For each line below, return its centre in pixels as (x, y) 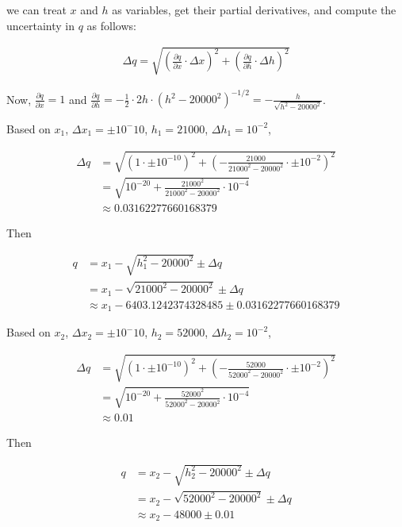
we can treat (36, 10)
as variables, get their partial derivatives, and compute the (254, 10)
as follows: (111, 25)
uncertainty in (41, 25)
